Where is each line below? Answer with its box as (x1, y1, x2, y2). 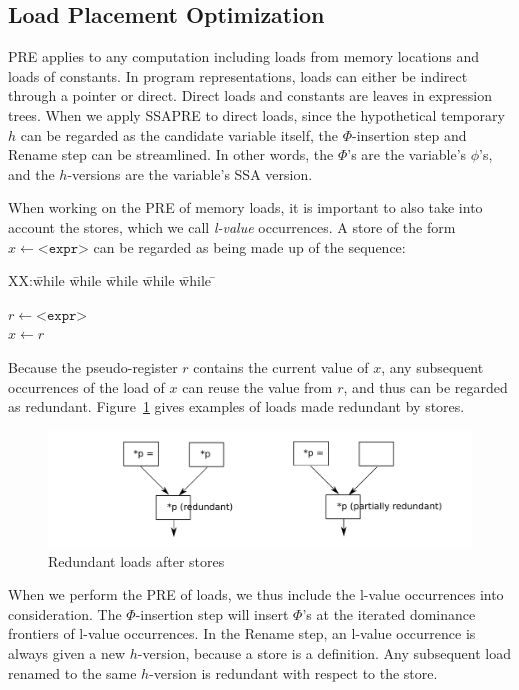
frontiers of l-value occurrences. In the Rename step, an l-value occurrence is (8, 623, 476, 644)
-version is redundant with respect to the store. (149, 662, 438, 683)
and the (8, 163, 55, 184)
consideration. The (8, 603, 122, 624)
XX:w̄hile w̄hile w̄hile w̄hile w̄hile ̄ (8, 270, 216, 291)
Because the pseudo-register (8, 356, 178, 377)
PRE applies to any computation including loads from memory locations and (8, 46, 480, 67)
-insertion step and (351, 124, 467, 145)
